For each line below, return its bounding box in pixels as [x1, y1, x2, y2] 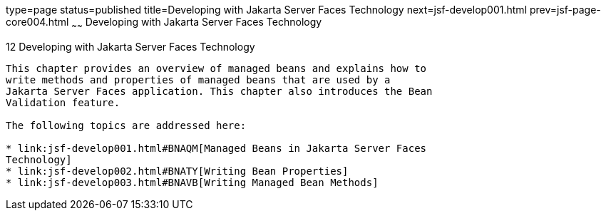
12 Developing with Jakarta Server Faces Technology [6, 40, 255, 53]
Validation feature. [6, 96, 120, 108]
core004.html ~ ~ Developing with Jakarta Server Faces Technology [6, 16, 322, 31]
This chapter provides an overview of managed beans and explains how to [6, 62, 427, 74]
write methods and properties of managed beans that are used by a [6, 73, 391, 86]
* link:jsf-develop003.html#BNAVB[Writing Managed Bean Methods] [6, 176, 379, 188]
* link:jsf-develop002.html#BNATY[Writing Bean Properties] [6, 165, 349, 177]
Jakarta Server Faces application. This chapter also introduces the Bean [6, 85, 433, 97]
